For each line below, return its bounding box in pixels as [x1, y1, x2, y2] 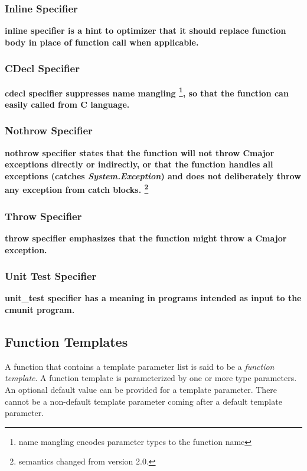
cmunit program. [5, 303, 75, 315]
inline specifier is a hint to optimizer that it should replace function [5, 24, 286, 37]
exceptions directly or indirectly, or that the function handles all [5, 158, 273, 170]
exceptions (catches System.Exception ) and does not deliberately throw [5, 169, 301, 182]
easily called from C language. [5, 98, 130, 110]
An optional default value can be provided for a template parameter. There [5, 383, 277, 395]
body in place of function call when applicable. [5, 36, 199, 48]
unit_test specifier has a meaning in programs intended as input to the [5, 292, 302, 304]
